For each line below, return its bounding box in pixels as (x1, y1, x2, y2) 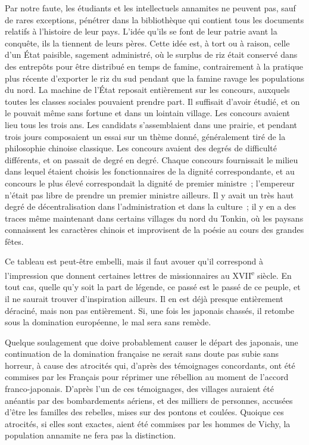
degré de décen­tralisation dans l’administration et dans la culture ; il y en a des (5, 200, 296, 213)
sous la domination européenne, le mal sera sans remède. (5, 316, 211, 328)
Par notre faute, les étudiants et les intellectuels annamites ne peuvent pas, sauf (5, 2, 296, 14)
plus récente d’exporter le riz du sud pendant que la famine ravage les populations (5, 71, 304, 84)
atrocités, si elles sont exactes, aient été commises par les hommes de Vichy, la (5, 417, 291, 430)
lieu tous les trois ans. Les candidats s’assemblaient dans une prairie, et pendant (5, 118, 298, 130)
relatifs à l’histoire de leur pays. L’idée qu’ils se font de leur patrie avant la (5, 25, 277, 38)
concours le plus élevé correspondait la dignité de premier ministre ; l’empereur (5, 176, 295, 189)
